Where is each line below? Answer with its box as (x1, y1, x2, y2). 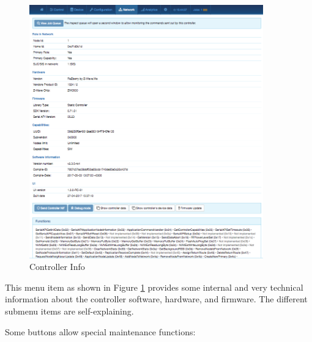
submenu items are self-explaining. (5, 305, 134, 318)
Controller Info (29, 260, 85, 273)
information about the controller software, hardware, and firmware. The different (5, 293, 308, 305)
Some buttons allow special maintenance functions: (5, 325, 196, 338)
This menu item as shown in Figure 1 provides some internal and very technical (5, 280, 303, 293)
